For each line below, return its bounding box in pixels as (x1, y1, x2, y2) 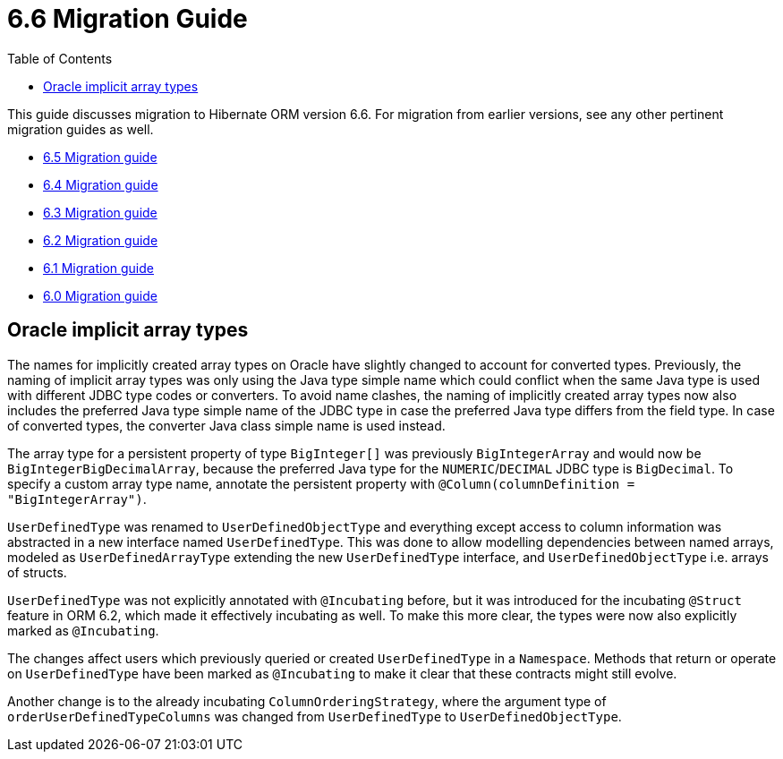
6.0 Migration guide (43, 287, 157, 303)
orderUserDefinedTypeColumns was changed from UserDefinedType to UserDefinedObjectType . (7, 708, 622, 724)
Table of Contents (7, 50, 113, 66)
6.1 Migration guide (43, 260, 154, 276)
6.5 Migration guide (43, 149, 157, 165)
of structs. (7, 564, 67, 580)
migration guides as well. (7, 121, 154, 137)
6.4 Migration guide (43, 176, 158, 192)
